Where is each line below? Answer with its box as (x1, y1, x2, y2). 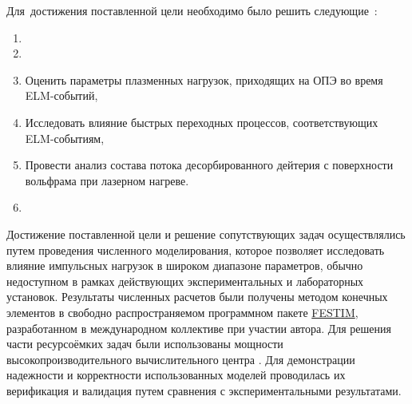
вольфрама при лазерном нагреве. (25, 172, 189, 188)
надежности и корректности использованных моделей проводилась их (6, 366, 346, 383)
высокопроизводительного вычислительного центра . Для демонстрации (6, 351, 355, 367)
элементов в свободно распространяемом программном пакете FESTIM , (6, 303, 359, 320)
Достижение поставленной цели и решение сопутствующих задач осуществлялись (6, 225, 406, 242)
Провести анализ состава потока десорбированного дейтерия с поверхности (25, 156, 394, 173)
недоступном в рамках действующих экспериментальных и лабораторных (6, 272, 364, 289)
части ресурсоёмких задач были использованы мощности (6, 335, 283, 352)
